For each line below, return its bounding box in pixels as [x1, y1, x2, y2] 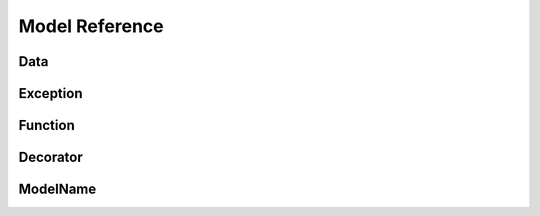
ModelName [18, 181, 97, 198]
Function [18, 117, 75, 134]
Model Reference [18, 15, 164, 37]
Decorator [18, 149, 84, 166]
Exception [18, 85, 83, 102]
